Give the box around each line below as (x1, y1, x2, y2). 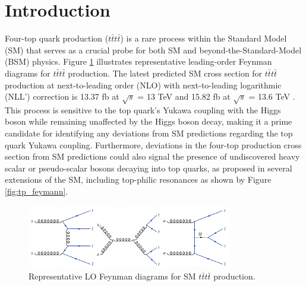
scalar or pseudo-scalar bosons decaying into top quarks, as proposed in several (5, 161, 292, 174)
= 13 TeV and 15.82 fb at (137, 90, 231, 103)
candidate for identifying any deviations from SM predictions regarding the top (5, 127, 293, 139)
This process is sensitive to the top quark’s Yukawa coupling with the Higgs (5, 103, 281, 116)
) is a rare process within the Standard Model (120, 32, 287, 45)
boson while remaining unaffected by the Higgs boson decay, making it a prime (5, 115, 292, 128)
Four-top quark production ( (5, 32, 109, 45)
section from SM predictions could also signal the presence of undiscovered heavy (5, 150, 300, 163)
